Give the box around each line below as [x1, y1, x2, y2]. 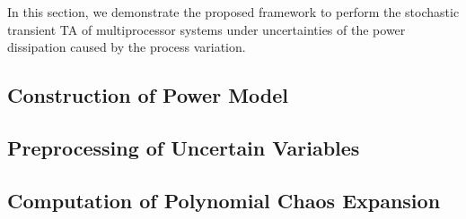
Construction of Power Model [7, 81, 289, 109]
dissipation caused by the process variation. [7, 38, 246, 56]
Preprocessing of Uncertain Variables [7, 133, 360, 161]
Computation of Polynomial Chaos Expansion [7, 186, 441, 214]
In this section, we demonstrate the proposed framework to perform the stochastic [7, 3, 460, 21]
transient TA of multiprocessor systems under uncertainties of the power [7, 20, 406, 38]
